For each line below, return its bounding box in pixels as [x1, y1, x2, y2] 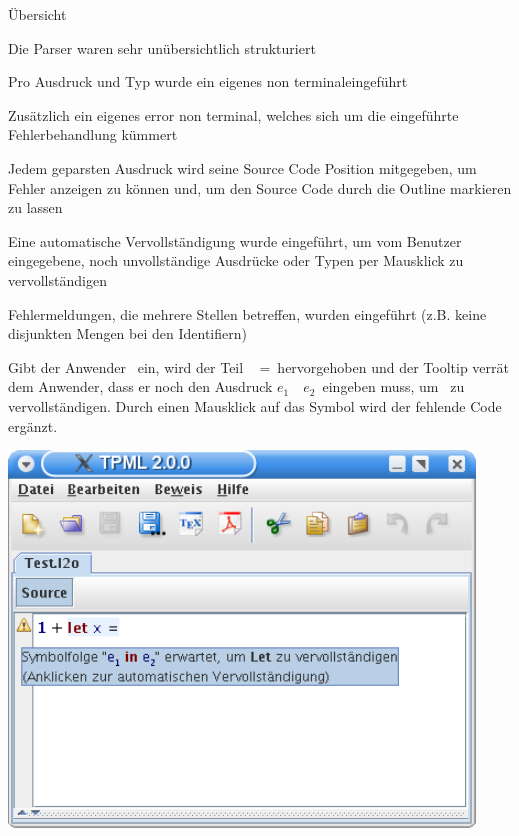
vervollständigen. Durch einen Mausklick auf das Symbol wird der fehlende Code [8, 395, 502, 416]
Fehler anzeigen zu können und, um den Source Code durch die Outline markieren [8, 177, 512, 198]
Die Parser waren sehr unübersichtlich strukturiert [8, 37, 316, 58]
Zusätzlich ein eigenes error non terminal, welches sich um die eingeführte [8, 104, 459, 125]
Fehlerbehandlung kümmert [8, 124, 178, 145]
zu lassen [8, 197, 63, 218]
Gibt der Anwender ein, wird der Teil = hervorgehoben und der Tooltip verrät [8, 356, 510, 377]
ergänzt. [8, 415, 58, 436]
